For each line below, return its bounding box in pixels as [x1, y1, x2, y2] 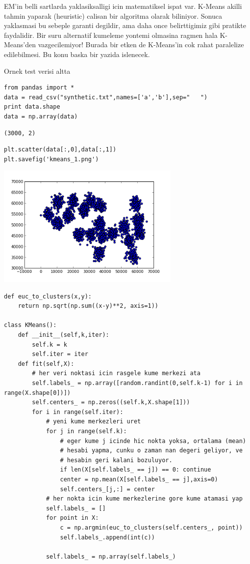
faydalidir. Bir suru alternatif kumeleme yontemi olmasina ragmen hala [4, 30, 218, 40]
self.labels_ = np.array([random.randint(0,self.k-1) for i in [32, 380, 243, 387]
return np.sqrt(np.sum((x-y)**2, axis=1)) [18, 302, 158, 310]
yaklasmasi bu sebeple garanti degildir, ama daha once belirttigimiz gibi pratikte [4, 20, 246, 30]
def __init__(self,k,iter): [18, 331, 109, 339]
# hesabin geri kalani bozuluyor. [60, 456, 173, 464]
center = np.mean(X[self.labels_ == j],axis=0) [60, 475, 218, 483]
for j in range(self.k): [46, 427, 127, 435]
